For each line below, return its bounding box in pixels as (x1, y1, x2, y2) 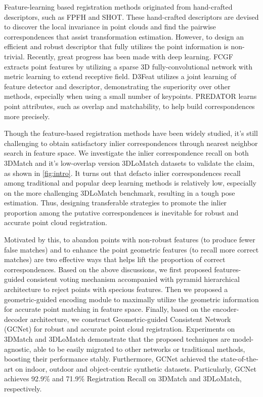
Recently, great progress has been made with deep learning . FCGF (27, 51, 233, 61)
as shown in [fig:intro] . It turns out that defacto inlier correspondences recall (4, 167, 241, 178)
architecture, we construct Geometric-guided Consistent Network (30, 313, 231, 324)
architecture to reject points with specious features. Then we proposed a (4, 284, 228, 295)
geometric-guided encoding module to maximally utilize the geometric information (4, 294, 259, 304)
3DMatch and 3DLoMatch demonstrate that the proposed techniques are (4, 334, 230, 344)
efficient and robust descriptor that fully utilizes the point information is (4, 41, 229, 52)
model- (232, 334, 254, 344)
